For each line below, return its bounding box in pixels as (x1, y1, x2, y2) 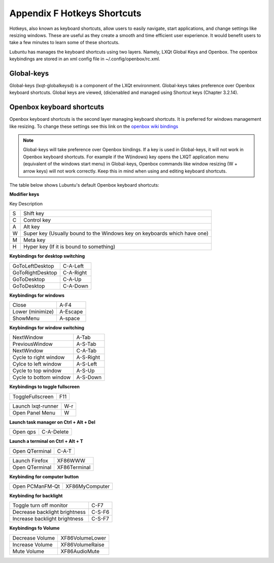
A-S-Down (76, 374, 101, 381)
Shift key (23, 210, 45, 217)
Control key (23, 217, 51, 224)
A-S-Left (76, 361, 97, 368)
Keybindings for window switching (9, 325, 85, 331)
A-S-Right (76, 354, 100, 361)
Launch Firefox (12, 457, 48, 464)
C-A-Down (62, 282, 89, 289)
